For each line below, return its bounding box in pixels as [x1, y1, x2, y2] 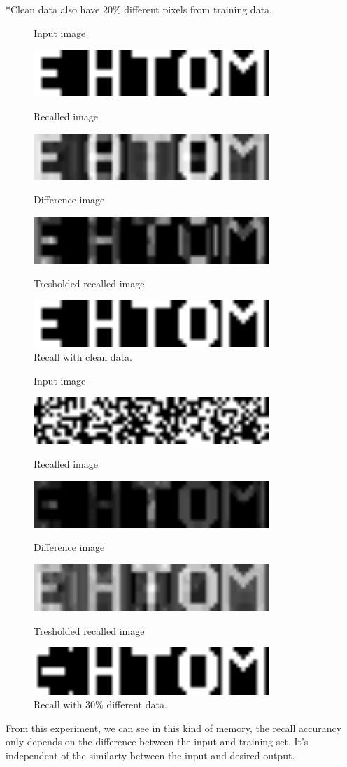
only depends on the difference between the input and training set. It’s [6, 734, 309, 749]
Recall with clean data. [34, 350, 132, 364]
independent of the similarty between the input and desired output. [6, 747, 295, 762]
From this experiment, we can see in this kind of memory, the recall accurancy [6, 720, 342, 735]
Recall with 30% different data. [34, 697, 167, 712]
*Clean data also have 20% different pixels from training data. [6, 2, 272, 16]
